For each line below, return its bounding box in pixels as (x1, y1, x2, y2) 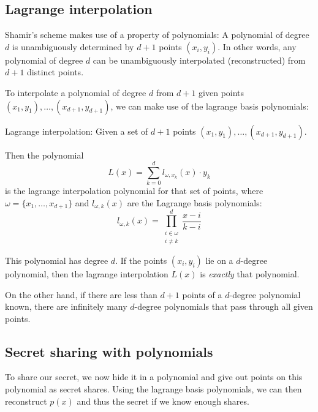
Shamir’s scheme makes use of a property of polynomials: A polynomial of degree (5, 28, 309, 41)
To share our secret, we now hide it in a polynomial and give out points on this (5, 370, 303, 383)
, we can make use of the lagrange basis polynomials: (110, 99, 309, 112)
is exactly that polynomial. (200, 267, 300, 280)
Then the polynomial (5, 148, 84, 161)
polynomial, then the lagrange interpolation (5, 267, 168, 280)
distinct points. (27, 66, 84, 78)
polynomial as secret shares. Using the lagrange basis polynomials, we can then (5, 383, 302, 395)
